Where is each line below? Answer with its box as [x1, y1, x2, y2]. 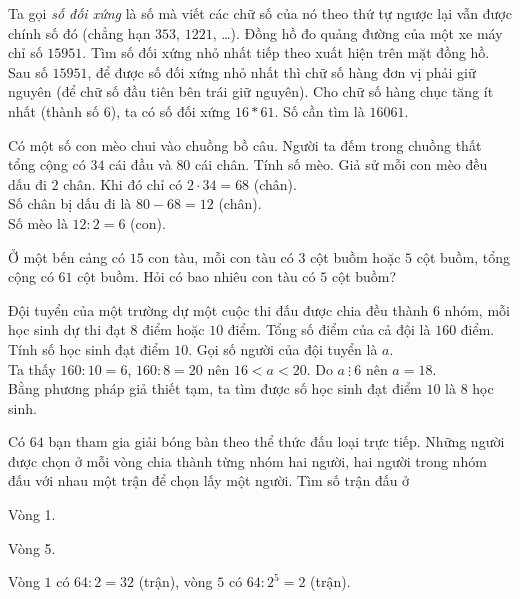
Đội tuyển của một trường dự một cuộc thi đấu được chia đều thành [8, 299, 429, 320]
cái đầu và [109, 154, 172, 175]
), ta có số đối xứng [110, 100, 231, 121]
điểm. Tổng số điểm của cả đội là [227, 319, 431, 340]
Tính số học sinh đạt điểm [8, 338, 170, 359]
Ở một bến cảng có [8, 246, 126, 267]
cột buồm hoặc [310, 246, 401, 267]
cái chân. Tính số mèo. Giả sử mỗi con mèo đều [195, 154, 488, 175]
